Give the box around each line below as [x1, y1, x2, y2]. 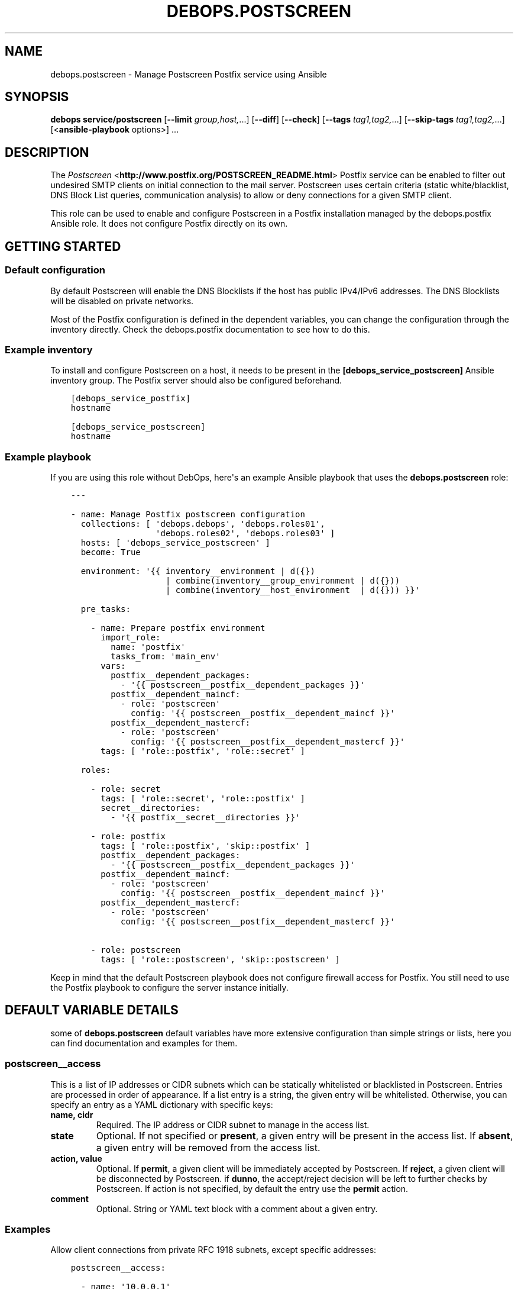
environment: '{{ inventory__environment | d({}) [80, 566, 315, 576]
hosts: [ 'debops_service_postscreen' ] [80, 538, 270, 547]
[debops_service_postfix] [70, 394, 191, 404]
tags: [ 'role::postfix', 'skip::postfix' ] [101, 841, 310, 850]
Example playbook [5, 450, 91, 463]
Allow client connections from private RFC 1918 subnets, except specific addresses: [50, 1245, 377, 1255]
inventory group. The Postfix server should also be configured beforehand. [50, 375, 342, 386]
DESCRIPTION [5, 144, 89, 160]
